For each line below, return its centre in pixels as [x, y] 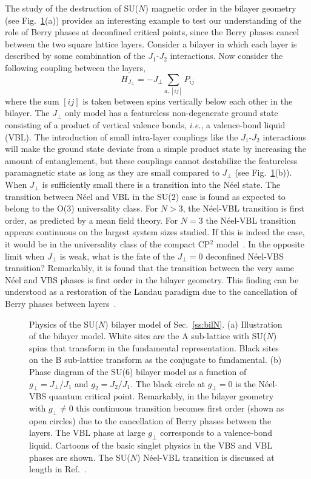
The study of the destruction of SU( [72, 8]
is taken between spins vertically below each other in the [188, 101]
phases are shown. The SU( [80, 457]
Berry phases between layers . [61, 303]
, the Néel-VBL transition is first [243, 208]
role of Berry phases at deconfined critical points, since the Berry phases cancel [152, 32]
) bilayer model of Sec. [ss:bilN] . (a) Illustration [194, 324]
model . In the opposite [260, 244]
